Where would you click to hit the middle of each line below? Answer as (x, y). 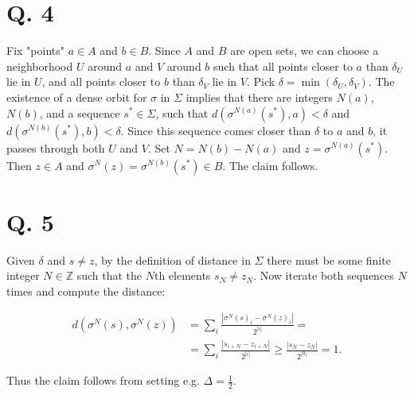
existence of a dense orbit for (77, 97)
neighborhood (40, 66)
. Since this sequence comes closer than (216, 130)
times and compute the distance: (86, 290)
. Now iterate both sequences (324, 275)
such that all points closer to (283, 66)
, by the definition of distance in (172, 259)
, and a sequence (80, 112)
